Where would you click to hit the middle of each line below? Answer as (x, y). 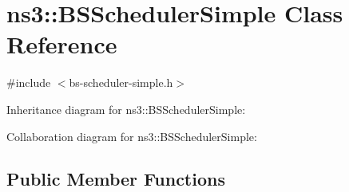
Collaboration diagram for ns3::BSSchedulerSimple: (132, 136)
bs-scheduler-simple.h (121, 82)
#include (29, 82)
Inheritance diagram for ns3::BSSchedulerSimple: (126, 109)
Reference (62, 44)
